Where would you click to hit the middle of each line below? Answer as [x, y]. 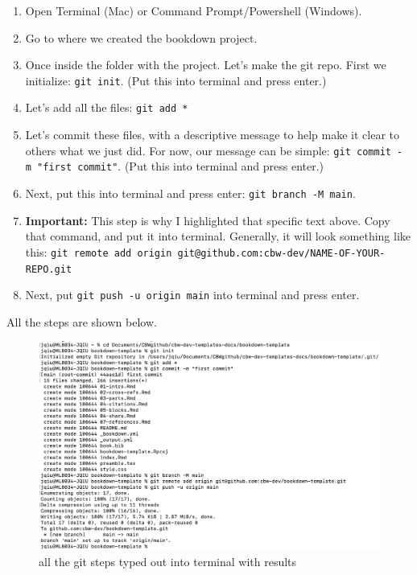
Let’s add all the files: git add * [107, 107]
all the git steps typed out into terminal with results [168, 561]
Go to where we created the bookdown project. [141, 37]
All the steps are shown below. [82, 321]
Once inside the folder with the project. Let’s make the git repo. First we [206, 65]
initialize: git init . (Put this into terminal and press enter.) [176, 80]
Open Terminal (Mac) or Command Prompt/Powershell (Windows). [194, 10]
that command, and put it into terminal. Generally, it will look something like [218, 236]
